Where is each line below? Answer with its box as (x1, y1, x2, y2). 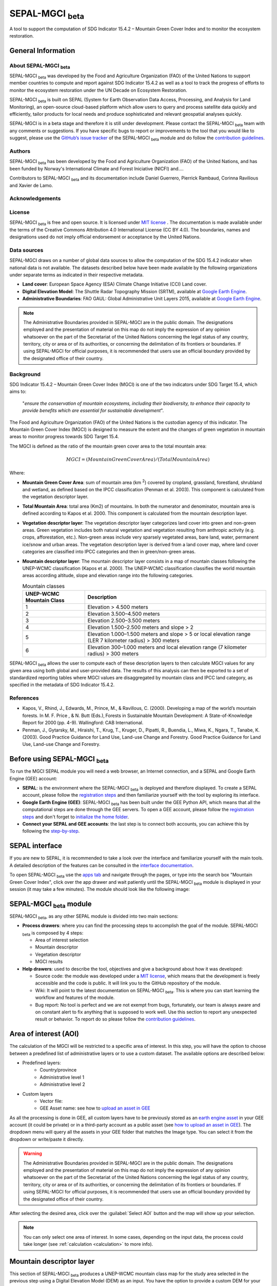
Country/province (39, 1067, 77, 1073)
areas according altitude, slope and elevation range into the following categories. (22, 573, 193, 579)
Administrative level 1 (39, 1074, 85, 1080)
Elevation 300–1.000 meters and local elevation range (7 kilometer (87, 644, 247, 651)
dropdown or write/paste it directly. (9, 1136, 84, 1142)
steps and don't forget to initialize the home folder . (22, 813, 129, 820)
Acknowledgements (9, 195, 61, 202)
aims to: (9, 388, 27, 395)
